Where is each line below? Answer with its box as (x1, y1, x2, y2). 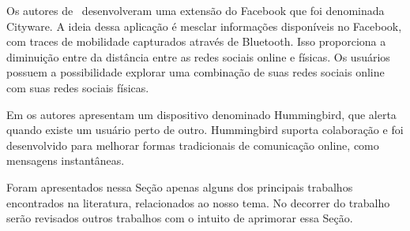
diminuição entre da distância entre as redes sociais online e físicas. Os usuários (6, 48, 390, 65)
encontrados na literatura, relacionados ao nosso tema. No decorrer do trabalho (6, 194, 390, 211)
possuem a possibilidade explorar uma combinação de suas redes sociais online (6, 64, 385, 80)
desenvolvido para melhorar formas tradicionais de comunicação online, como (6, 136, 379, 153)
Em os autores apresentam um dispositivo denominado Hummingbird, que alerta (6, 106, 397, 122)
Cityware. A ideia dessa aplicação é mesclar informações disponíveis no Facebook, (6, 17, 402, 34)
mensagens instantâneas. (6, 152, 125, 169)
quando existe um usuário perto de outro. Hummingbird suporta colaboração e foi (6, 121, 404, 138)
